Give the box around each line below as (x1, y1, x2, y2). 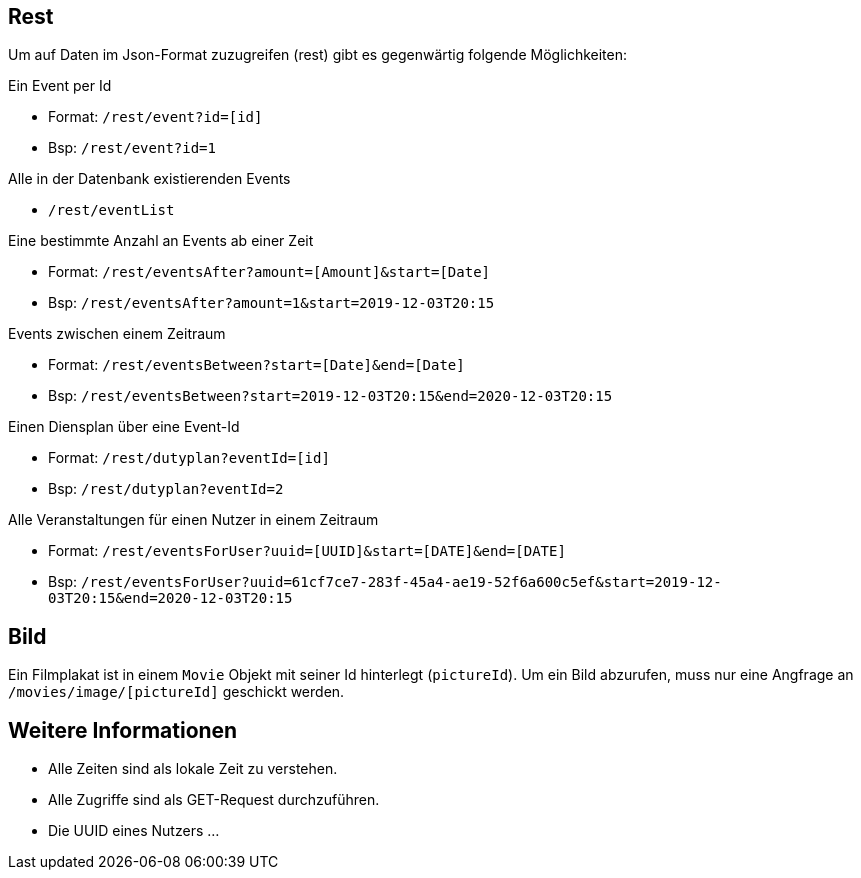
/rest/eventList (48, 202, 175, 219)
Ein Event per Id (8, 77, 112, 95)
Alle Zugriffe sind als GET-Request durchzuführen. (48, 791, 380, 809)
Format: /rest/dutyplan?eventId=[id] (48, 449, 330, 467)
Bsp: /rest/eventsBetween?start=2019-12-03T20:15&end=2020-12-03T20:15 (48, 387, 613, 405)
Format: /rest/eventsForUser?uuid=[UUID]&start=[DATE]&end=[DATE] (48, 542, 566, 560)
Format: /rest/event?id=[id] (48, 108, 263, 126)
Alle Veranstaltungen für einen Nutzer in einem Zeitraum (8, 511, 379, 529)
